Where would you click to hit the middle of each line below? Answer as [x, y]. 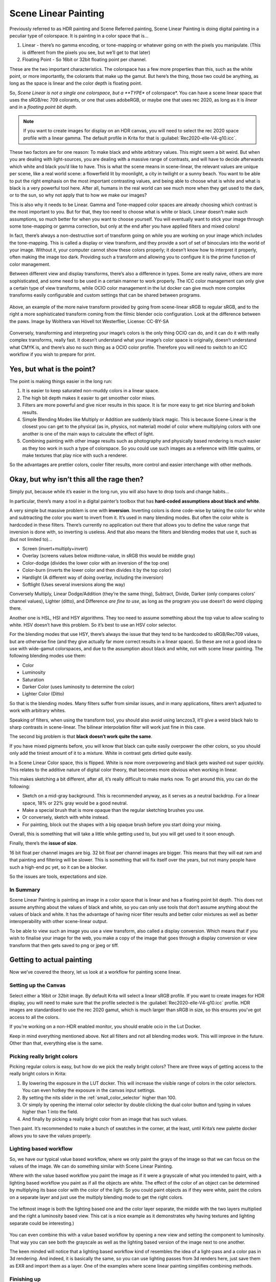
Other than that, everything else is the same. [56, 1043]
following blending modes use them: [48, 656]
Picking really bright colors [44, 1056]
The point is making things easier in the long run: [61, 382]
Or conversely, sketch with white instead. [66, 817]
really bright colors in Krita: [38, 1074]
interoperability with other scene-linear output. [59, 922]
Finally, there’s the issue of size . [43, 843]
